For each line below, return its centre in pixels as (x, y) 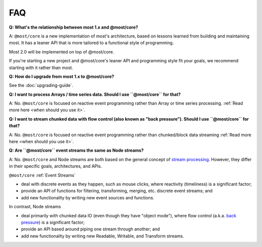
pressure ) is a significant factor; (53, 222)
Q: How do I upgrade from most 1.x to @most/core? (62, 76)
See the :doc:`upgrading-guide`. (41, 86)
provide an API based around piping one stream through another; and (90, 229)
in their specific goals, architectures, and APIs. (55, 166)
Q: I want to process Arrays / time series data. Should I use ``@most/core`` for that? (95, 94)
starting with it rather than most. (41, 68)
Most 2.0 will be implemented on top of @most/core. (62, 52)
